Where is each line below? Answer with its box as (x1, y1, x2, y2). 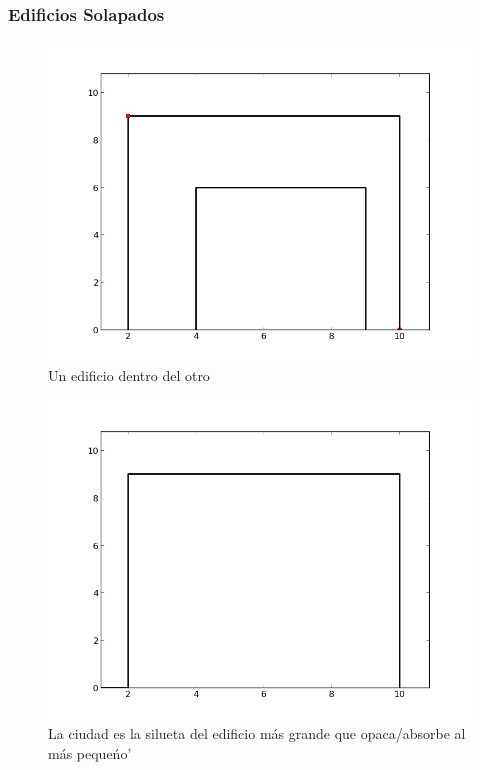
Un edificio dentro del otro (48, 365, 210, 386)
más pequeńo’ (48, 742, 132, 763)
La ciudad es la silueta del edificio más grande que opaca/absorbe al (48, 723, 466, 744)
